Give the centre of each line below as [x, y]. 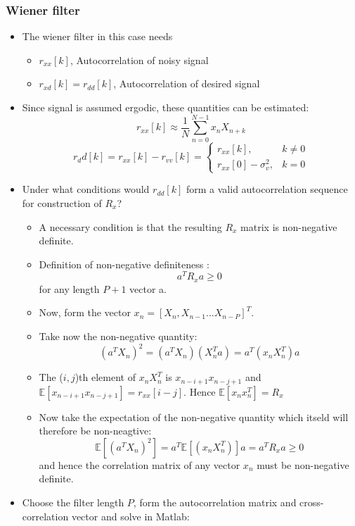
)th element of [105, 377]
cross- [312, 502]
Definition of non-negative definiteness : [124, 264]
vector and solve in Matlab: [130, 516]
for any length [69, 288]
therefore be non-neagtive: [95, 431]
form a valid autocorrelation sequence [267, 189]
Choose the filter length [73, 502]
